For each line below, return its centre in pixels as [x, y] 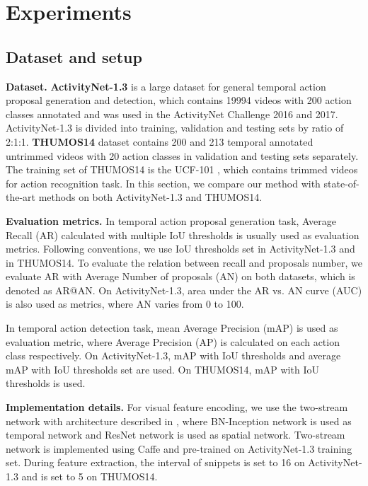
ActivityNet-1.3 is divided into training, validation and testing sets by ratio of [175, 128]
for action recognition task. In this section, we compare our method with [163, 183]
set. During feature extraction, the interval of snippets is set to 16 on [155, 462]
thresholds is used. [46, 383]
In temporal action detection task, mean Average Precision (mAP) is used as [172, 328]
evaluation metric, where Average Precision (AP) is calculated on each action [173, 341]
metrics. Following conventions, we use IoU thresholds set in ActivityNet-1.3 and [180, 249]
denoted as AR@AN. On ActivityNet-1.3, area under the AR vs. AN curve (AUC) [184, 290]
